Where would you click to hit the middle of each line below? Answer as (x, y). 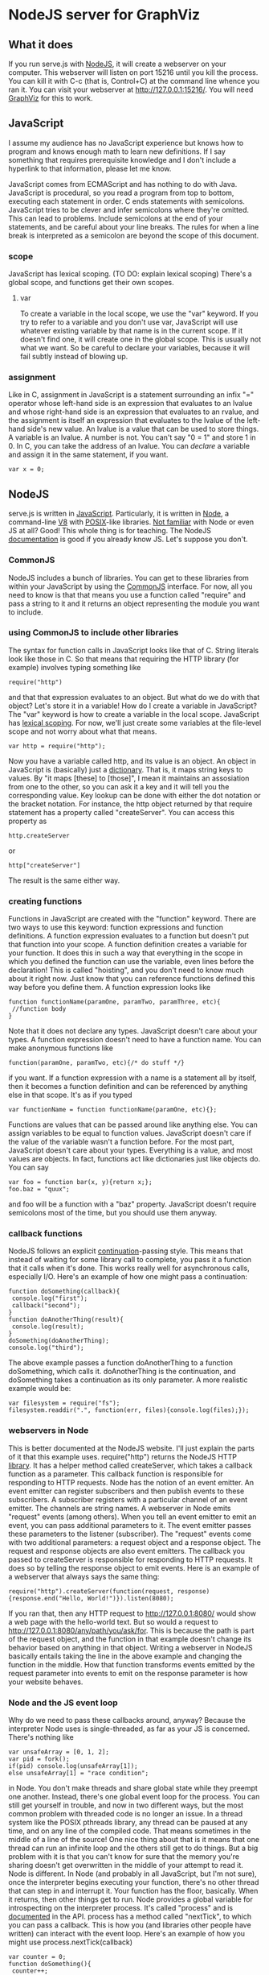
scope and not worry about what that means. (83, 731)
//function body (39, 1009)
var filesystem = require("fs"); (64, 1403)
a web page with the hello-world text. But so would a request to (113, 1621)
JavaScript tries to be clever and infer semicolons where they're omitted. (128, 209)
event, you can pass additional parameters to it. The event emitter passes (130, 1525)
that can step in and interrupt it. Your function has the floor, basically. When (133, 1891)
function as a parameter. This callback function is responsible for (116, 1474)
